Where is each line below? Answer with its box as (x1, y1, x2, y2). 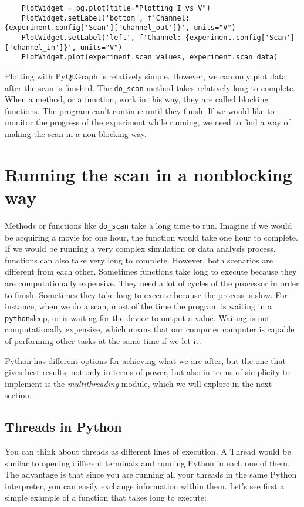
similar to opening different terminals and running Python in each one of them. (5, 456, 290, 469)
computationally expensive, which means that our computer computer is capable (5, 323, 295, 335)
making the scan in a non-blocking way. (5, 127, 147, 139)
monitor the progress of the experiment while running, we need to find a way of (5, 116, 291, 128)
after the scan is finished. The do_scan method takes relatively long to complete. (5, 81, 295, 94)
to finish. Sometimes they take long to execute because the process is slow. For (5, 288, 288, 301)
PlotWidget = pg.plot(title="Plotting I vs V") (21, 4, 211, 12)
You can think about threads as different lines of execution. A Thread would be (5, 445, 291, 458)
